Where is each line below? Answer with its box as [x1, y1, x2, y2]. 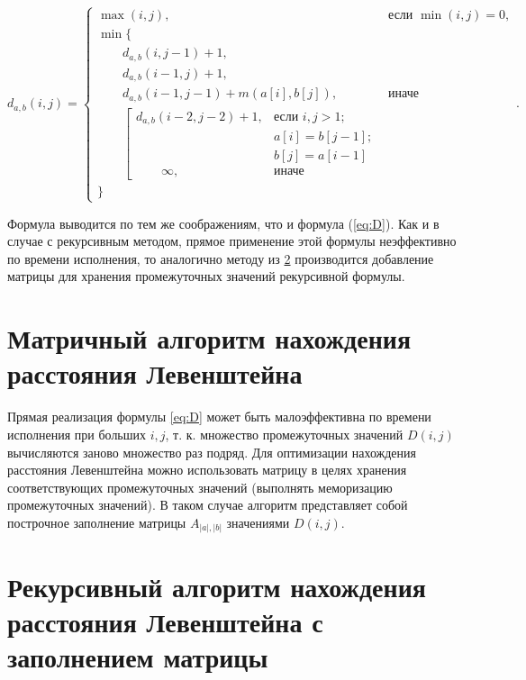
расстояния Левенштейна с [7, 603, 323, 639]
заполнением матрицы [7, 639, 268, 675]
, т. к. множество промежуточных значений [165, 424, 404, 443]
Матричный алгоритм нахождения [7, 320, 412, 357]
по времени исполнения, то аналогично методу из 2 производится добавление [7, 249, 434, 267]
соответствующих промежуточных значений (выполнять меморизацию [7, 477, 393, 496]
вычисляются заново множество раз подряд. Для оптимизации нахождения [7, 442, 417, 461]
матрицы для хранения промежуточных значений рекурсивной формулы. [7, 267, 405, 286]
